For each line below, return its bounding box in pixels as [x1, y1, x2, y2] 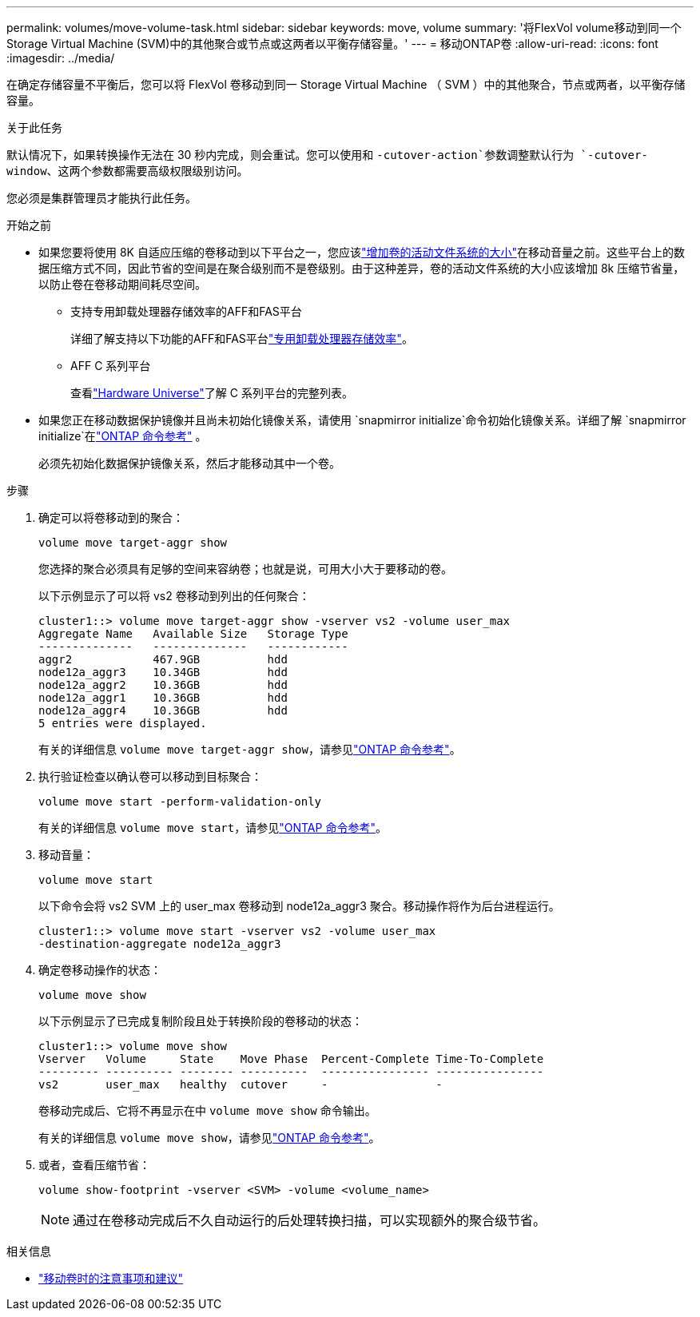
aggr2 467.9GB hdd [38, 653, 288, 666]
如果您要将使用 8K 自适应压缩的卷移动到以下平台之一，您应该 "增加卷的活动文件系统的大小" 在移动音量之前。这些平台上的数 [38, 245, 685, 259]
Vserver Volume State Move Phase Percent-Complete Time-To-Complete [38, 1052, 544, 1065]
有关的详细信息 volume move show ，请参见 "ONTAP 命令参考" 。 [38, 1131, 380, 1144]
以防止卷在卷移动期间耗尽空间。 [38, 277, 206, 291]
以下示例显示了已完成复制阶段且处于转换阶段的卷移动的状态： [38, 1014, 363, 1028]
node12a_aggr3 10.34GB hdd [38, 666, 288, 678]
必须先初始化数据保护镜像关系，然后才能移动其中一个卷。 [38, 456, 340, 470]
